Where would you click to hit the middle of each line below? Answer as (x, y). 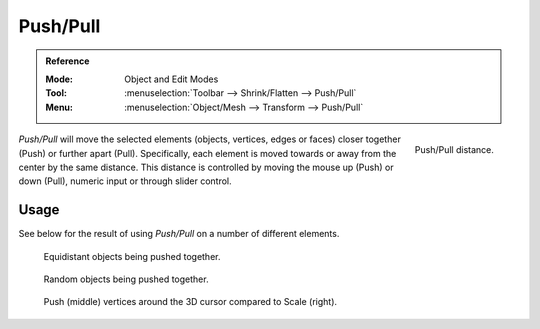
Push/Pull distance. (454, 149)
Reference (67, 61)
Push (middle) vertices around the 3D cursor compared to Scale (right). (190, 302)
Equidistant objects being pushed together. (132, 256)
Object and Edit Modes (171, 79)
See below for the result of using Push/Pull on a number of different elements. (179, 234)
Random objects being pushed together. (126, 279)
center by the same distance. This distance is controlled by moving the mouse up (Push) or (206, 167)
